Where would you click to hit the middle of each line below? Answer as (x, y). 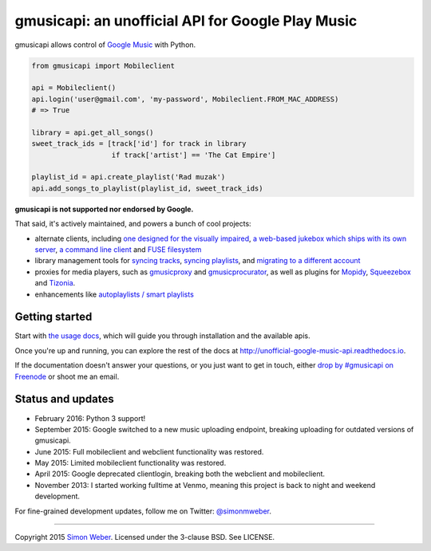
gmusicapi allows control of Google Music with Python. (105, 45)
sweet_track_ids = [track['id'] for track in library (139, 144)
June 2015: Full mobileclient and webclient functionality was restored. (149, 451)
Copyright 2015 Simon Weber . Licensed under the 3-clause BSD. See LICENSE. (145, 537)
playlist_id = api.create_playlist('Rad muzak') (129, 177)
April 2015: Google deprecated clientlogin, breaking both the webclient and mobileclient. (180, 474)
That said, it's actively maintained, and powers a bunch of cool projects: (133, 224)
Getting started (53, 317)
